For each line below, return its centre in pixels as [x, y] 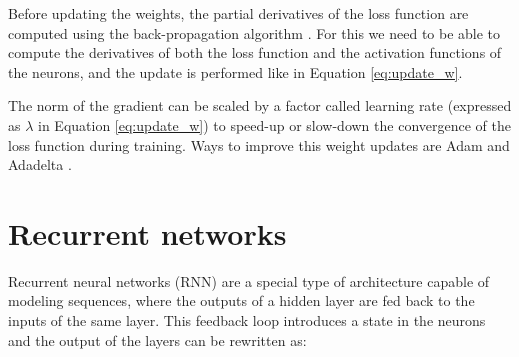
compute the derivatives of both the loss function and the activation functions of [255, 52]
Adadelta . [40, 164]
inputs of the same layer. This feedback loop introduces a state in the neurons [247, 320]
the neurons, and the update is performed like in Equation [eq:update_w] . [235, 71]
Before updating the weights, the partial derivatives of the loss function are [238, 13]
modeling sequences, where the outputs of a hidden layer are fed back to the [241, 300]
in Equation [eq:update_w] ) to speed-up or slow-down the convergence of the [274, 124]
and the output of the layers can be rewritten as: [157, 339]
